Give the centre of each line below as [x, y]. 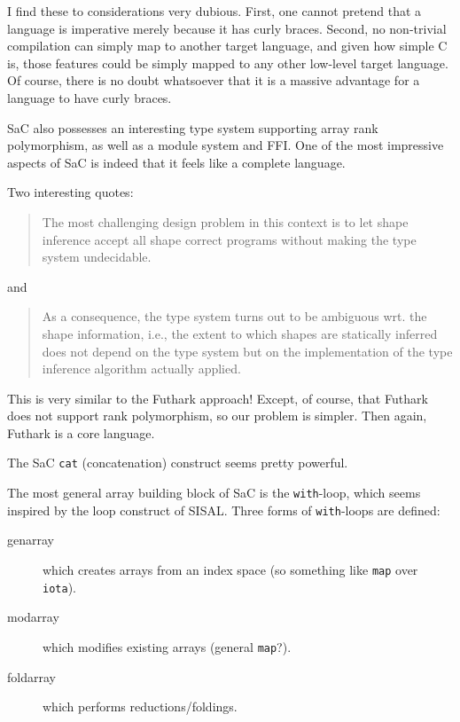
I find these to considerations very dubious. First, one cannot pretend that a [214, 11]
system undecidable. [97, 257]
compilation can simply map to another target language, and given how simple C [227, 46]
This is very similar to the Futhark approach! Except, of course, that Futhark [218, 398]
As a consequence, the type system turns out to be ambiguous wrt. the [234, 316]
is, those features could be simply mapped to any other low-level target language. [228, 63]
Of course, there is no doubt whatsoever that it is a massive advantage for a [214, 80]
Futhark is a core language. [81, 432]
